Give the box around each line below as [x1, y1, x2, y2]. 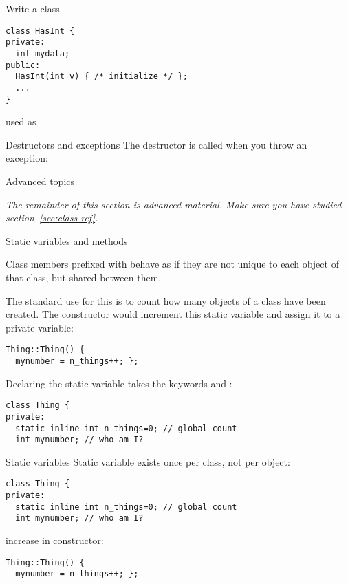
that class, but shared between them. [6, 270, 162, 284]
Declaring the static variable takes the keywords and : [6, 376, 232, 390]
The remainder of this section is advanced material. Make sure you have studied [6, 197, 342, 211]
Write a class [6, 1, 60, 15]
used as [6, 114, 36, 129]
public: [6, 60, 41, 70]
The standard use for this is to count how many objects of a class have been [6, 293, 326, 307]
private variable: [6, 320, 74, 334]
